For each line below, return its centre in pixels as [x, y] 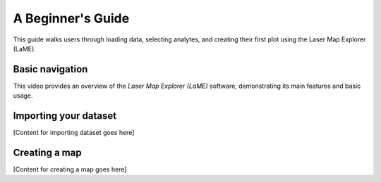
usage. [23, 96]
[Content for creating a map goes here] [70, 169]
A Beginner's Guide [71, 18]
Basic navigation [50, 69]
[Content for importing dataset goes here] [74, 133]
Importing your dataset [65, 116]
